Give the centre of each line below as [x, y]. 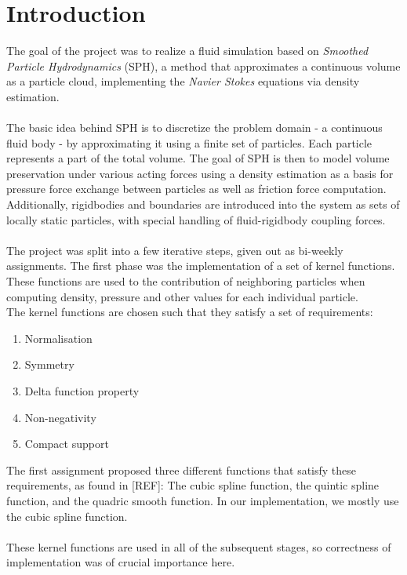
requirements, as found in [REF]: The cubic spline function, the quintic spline [193, 485]
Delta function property [82, 391]
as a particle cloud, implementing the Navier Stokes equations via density [183, 81]
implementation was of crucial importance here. [121, 562]
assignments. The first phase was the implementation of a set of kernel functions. [201, 266]
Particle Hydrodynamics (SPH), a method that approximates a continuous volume [203, 66]
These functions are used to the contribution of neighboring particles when [186, 281]
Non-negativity [60, 417]
